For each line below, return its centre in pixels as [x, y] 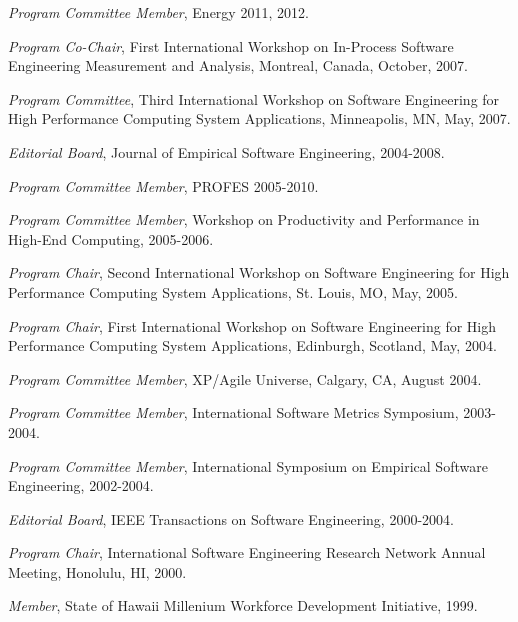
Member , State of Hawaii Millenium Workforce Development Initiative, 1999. [243, 605]
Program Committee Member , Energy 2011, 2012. [158, 12]
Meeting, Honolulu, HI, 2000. [97, 571]
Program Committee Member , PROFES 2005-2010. [163, 185]
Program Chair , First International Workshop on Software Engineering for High [252, 325]
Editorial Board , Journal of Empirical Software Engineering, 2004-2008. [226, 151]
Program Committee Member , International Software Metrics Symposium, [233, 412]
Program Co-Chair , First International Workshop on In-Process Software [231, 45]
